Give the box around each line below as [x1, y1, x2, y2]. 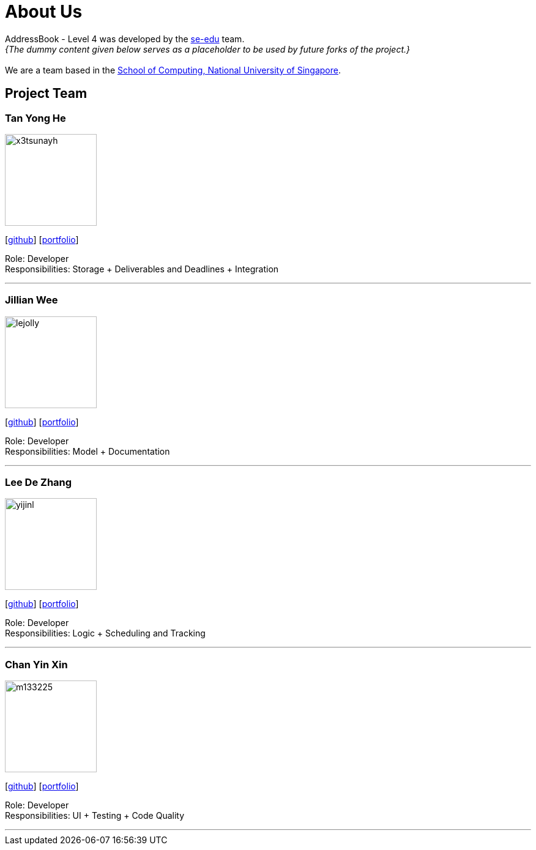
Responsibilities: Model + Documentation [5, 446, 170, 457]
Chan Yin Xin [5, 658, 68, 671]
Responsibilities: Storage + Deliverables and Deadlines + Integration [5, 263, 279, 274]
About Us [5, 1, 83, 22]
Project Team [5, 86, 87, 102]
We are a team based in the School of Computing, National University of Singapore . [5, 64, 341, 75]
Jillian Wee [5, 294, 58, 307]
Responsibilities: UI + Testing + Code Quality [5, 810, 185, 821]
